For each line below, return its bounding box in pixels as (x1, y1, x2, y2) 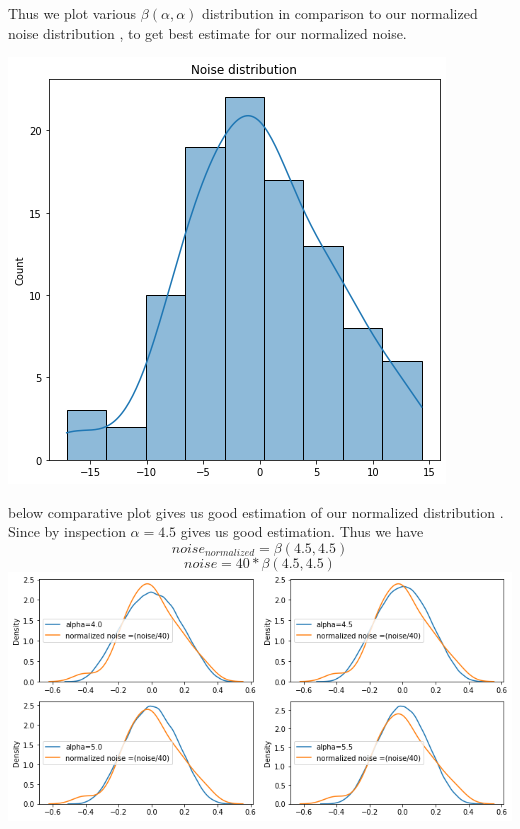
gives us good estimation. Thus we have (180, 521, 424, 542)
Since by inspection (8, 521, 126, 542)
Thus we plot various (8, 3, 137, 23)
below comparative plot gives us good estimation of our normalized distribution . (8, 501, 504, 522)
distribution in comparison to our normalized (202, 3, 478, 23)
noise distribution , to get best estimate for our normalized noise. (8, 22, 407, 43)
